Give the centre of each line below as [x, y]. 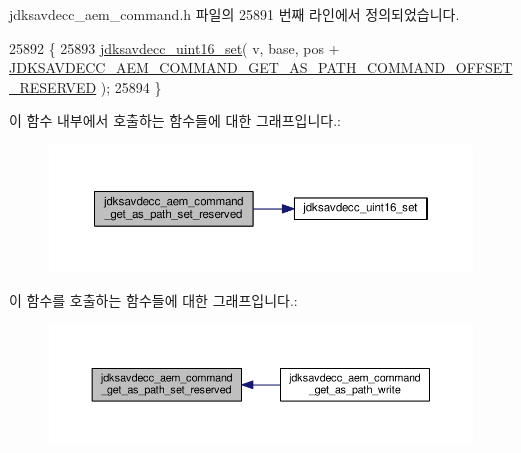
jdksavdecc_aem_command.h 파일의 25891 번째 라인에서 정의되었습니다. [234, 14]
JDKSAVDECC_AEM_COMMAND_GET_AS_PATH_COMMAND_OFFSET [261, 67]
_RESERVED [53, 86]
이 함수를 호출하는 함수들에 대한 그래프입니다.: [153, 300]
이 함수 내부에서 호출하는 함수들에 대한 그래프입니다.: [175, 120]
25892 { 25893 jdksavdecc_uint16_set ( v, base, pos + [174, 47]
